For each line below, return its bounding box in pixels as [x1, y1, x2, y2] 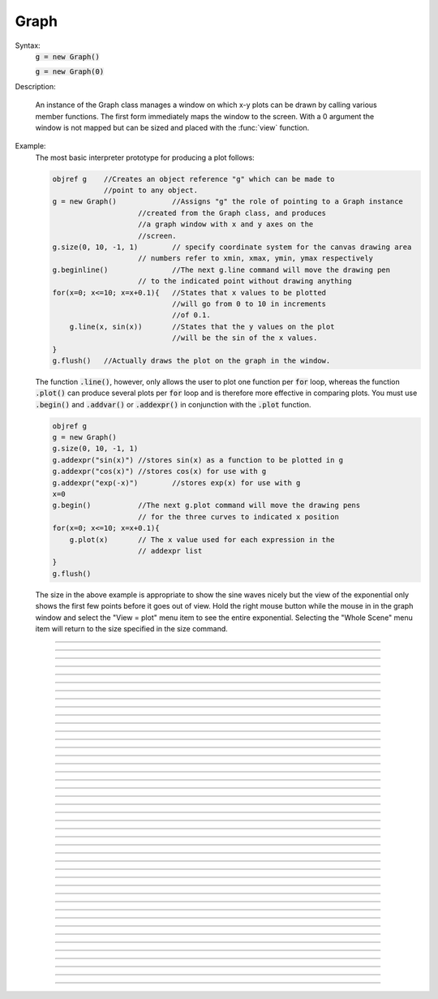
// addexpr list [138, 546, 203, 555]
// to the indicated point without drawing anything [138, 277, 352, 286]
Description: [15, 81, 56, 91]
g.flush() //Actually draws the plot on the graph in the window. [52, 355, 331, 365]
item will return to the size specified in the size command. [35, 623, 229, 633]
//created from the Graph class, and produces [138, 208, 327, 217]
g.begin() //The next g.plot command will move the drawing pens [52, 501, 361, 510]
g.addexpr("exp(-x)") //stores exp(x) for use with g [52, 478, 301, 487]
